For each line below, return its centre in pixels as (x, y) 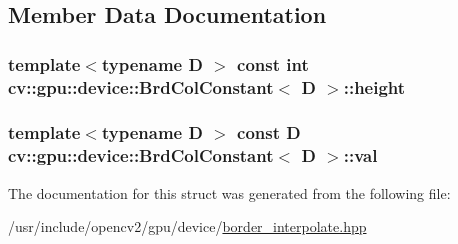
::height (374, 86)
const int (273, 63)
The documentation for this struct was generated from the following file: (229, 192)
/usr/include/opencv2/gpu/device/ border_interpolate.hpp (187, 226)
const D (269, 132)
